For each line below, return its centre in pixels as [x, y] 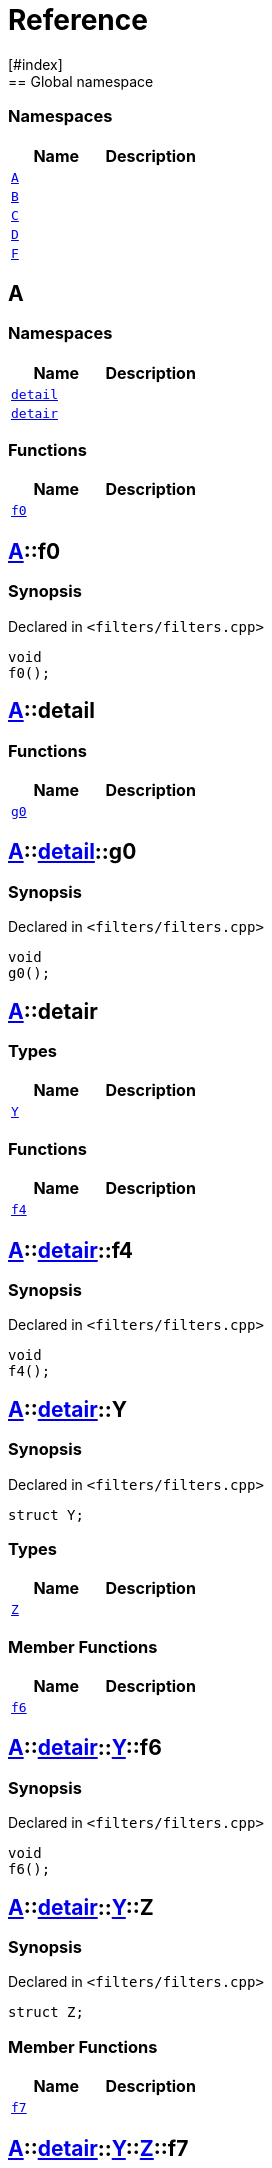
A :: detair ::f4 [70, 1250]
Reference [78, 20]
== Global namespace [81, 81]
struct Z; [46, 2012]
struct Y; [46, 1514]
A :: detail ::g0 [72, 852]
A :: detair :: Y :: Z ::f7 [98, 2148]
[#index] [35, 64]
